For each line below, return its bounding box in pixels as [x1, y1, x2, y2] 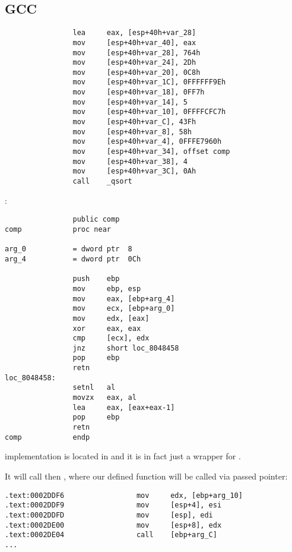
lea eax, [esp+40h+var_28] [72, 29, 196, 37]
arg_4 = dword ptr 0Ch [5, 254, 141, 263]
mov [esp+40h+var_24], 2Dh [72, 58, 196, 67]
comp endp [5, 433, 90, 441]
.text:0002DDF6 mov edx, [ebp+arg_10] [5, 491, 243, 500]
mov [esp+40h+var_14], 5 [72, 97, 188, 106]
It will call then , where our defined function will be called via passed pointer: [5, 469, 288, 482]
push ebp [72, 275, 120, 283]
